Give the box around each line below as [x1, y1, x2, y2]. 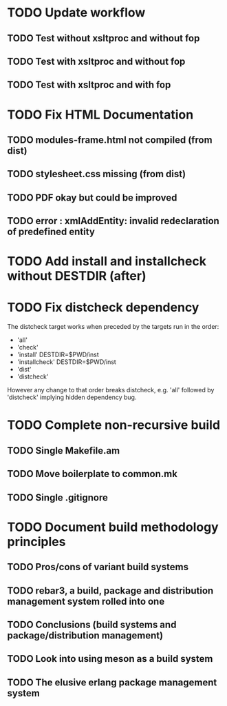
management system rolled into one [7, 595, 165, 607]
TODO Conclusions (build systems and [7, 618, 177, 630]
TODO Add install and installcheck [7, 254, 206, 270]
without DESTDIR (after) [7, 268, 147, 284]
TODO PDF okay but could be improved [7, 192, 177, 203]
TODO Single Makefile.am [7, 445, 120, 456]
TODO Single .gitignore [7, 492, 108, 503]
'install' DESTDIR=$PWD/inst [17, 350, 100, 359]
